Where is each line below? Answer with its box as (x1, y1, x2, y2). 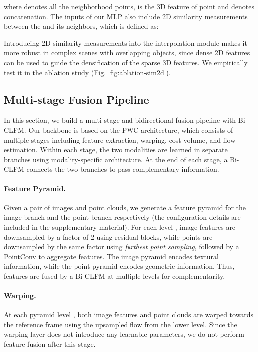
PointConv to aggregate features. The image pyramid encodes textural (4, 251, 219, 261)
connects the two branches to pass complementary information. (26, 164, 219, 174)
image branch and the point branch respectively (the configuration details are (4, 212, 241, 222)
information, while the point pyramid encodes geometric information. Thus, (4, 261, 235, 271)
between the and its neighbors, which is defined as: (4, 21, 159, 31)
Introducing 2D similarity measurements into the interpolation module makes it (4, 37, 247, 48)
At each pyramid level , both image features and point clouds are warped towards (4, 309, 254, 320)
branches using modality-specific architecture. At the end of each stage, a (4, 154, 228, 164)
